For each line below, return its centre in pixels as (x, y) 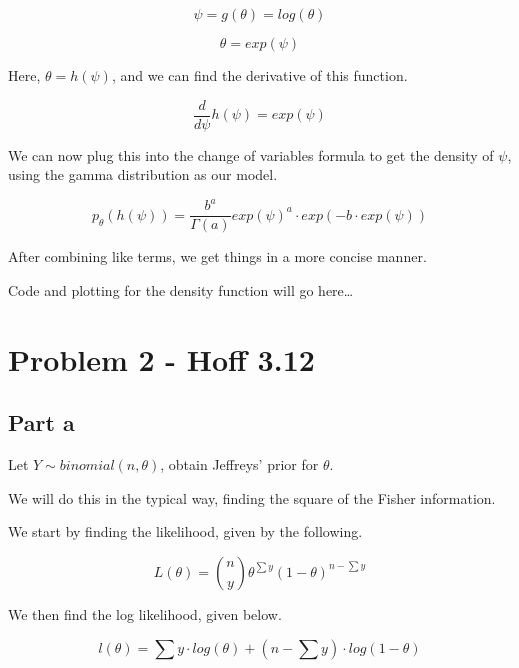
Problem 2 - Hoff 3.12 (161, 358)
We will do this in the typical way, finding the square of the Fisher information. (252, 497)
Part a (41, 422)
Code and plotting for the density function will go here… (181, 290)
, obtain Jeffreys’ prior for (239, 464)
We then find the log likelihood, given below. (145, 613)
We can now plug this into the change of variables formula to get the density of (251, 154)
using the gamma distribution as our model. (143, 174)
